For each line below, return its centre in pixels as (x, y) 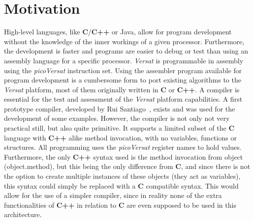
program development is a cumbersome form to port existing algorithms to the (123, 80)
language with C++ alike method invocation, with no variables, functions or (120, 137)
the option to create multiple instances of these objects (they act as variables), (122, 176)
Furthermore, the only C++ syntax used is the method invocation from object (124, 156)
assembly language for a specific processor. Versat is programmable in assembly (124, 60)
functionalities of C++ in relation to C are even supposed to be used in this (120, 205)
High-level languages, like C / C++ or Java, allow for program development (118, 32)
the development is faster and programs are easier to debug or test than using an (126, 51)
